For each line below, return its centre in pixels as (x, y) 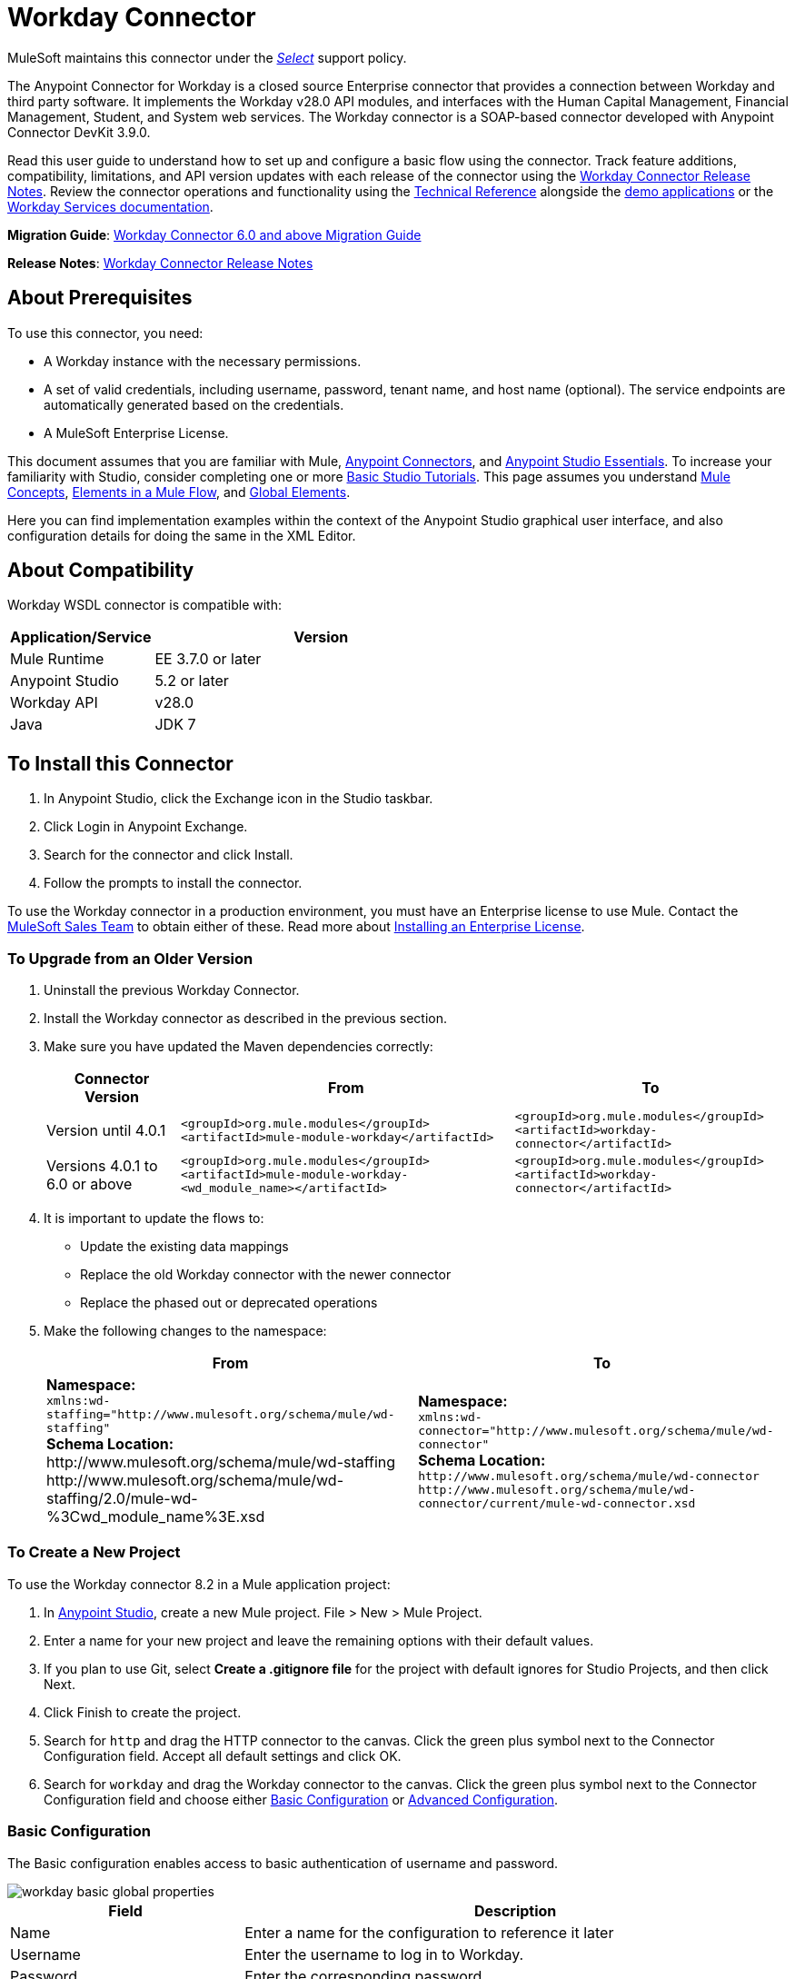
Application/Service (81, 637)
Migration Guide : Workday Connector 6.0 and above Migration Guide (214, 234)
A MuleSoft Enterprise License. (136, 433)
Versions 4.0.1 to (102, 1165)
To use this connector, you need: (105, 333)
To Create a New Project (94, 1552)
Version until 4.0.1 (106, 1130)
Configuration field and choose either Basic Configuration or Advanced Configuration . (301, 1799)
